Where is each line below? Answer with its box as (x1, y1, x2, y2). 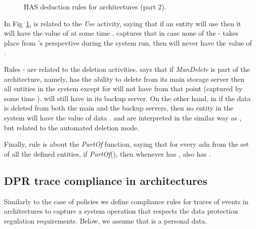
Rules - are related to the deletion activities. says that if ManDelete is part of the (4, 63, 251, 74)
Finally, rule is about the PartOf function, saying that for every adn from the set (4, 139, 249, 149)
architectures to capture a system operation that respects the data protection (4, 206, 238, 216)
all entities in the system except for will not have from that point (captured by (4, 83, 243, 94)
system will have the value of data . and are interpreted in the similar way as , (4, 112, 242, 122)
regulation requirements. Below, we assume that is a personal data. (4, 215, 207, 226)
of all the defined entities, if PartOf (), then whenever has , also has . (4, 148, 211, 159)
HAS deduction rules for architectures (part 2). (24, 1, 167, 11)
